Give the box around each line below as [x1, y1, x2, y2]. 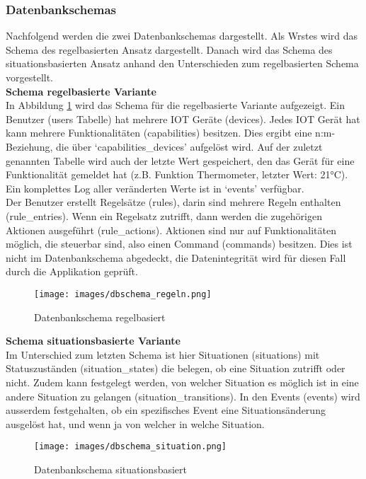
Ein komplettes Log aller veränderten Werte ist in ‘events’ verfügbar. [6, 180, 304, 195]
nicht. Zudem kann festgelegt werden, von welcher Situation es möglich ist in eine [6, 374, 359, 389]
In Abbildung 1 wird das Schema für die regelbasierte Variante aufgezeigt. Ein [6, 98, 345, 112]
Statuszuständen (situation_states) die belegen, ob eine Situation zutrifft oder [6, 361, 345, 376]
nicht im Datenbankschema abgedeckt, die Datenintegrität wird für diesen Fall [6, 250, 346, 265]
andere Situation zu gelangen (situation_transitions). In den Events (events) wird [6, 388, 360, 403]
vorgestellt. [6, 70, 54, 84]
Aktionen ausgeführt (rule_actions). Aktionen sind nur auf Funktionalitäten [6, 222, 336, 237]
